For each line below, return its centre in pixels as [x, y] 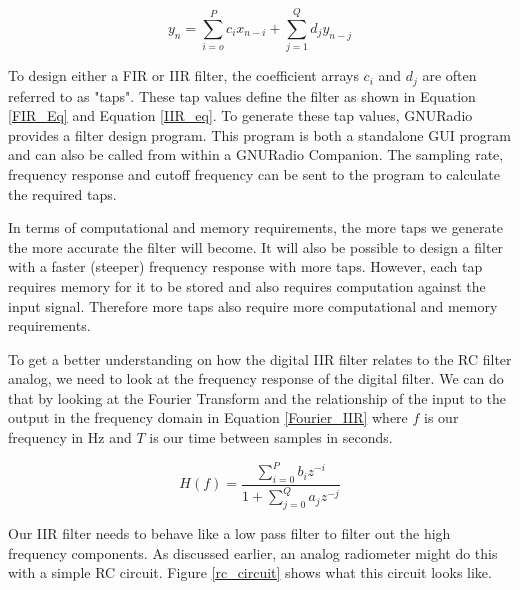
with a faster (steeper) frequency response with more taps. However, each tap [245, 266]
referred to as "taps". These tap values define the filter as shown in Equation [242, 95]
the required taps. [62, 193]
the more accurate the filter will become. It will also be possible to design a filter [256, 246]
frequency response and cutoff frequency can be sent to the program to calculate [254, 173]
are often [449, 75]
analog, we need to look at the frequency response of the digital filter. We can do [256, 378]
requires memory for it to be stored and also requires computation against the [247, 285]
